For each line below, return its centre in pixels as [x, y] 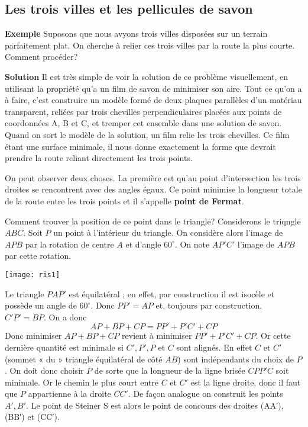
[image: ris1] [33, 274]
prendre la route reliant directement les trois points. [99, 158]
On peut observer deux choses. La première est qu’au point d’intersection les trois [153, 177]
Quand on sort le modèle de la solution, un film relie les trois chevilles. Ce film [147, 134]
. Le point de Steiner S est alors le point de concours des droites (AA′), [155, 405]
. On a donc [65, 317]
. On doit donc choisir [44, 370]
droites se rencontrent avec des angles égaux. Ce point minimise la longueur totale [153, 189]
